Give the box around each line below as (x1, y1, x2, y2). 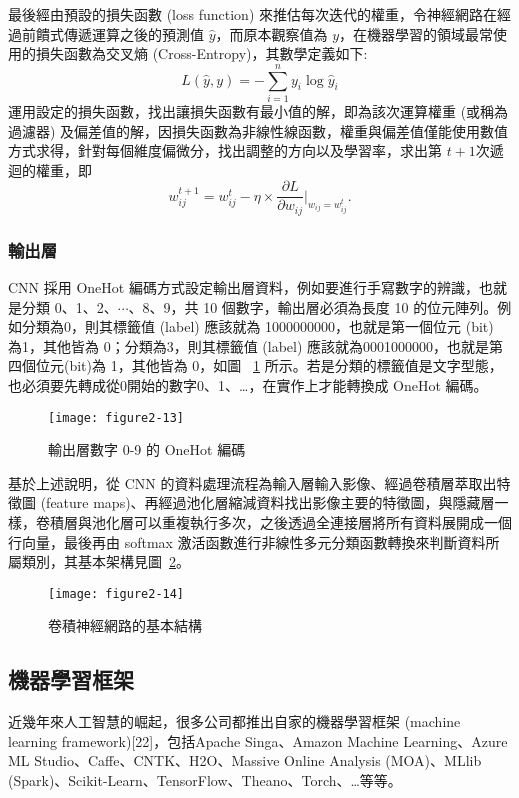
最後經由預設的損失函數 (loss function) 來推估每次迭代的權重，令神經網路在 (8, 4, 497, 24)
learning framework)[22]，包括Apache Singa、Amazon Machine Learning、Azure (8, 730, 508, 751)
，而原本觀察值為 (215, 23, 328, 44)
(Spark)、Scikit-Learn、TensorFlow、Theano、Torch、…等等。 (8, 770, 402, 791)
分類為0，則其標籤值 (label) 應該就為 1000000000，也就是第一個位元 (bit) (21, 316, 494, 337)
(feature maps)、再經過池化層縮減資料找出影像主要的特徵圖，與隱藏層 (40, 492, 495, 513)
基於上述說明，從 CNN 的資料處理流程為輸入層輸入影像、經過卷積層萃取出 (8, 472, 497, 493)
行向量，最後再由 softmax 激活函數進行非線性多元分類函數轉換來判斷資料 (8, 531, 486, 552)
